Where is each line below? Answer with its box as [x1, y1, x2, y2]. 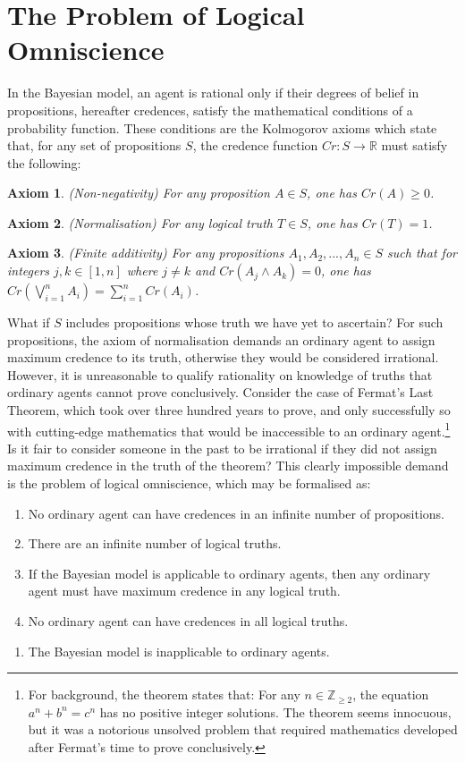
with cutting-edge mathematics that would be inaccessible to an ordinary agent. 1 [7, 419, 451, 440]
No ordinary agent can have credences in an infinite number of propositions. [28, 504, 444, 522]
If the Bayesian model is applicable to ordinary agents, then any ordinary [28, 563, 431, 582]
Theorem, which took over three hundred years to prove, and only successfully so [7, 401, 451, 419]
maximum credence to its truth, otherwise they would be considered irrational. [7, 348, 439, 367]
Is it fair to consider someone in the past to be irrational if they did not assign [7, 438, 437, 457]
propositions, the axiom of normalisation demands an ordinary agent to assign [7, 330, 435, 349]
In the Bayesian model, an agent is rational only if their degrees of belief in [7, 83, 419, 102]
